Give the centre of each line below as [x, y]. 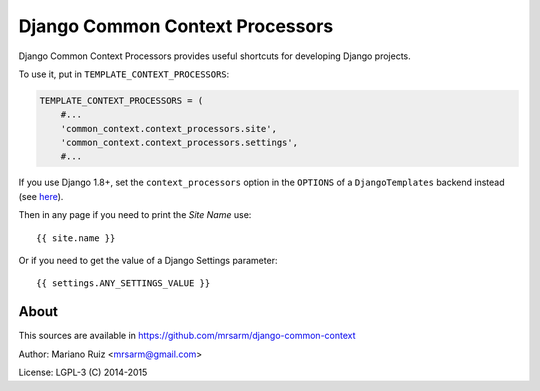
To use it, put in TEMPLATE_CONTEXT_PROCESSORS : [124, 74]
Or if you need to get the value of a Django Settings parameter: [148, 261]
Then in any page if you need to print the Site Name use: [135, 215]
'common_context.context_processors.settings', [179, 143]
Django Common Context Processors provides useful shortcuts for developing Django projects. [215, 56]
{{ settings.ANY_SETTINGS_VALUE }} [123, 283]
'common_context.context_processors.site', [168, 128]
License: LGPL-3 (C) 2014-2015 [83, 372]
